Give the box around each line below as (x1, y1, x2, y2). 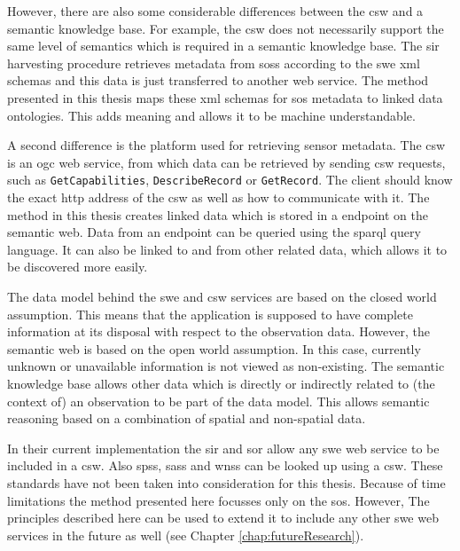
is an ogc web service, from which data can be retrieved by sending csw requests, (7, 153, 446, 171)
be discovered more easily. (7, 257, 148, 276)
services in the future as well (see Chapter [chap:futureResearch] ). (7, 525, 364, 544)
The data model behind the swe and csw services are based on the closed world (7, 287, 437, 305)
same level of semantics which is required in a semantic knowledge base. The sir (7, 36, 440, 55)
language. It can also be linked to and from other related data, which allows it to (7, 240, 448, 258)
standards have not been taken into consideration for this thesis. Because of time (7, 473, 446, 492)
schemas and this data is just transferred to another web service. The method (7, 71, 429, 90)
